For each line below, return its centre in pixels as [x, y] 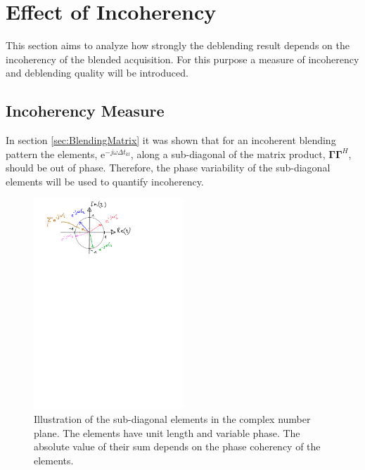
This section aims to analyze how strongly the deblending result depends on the [178, 45]
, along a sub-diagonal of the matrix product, [228, 154]
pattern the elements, [52, 154]
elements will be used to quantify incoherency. [105, 181]
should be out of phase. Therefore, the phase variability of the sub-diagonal [168, 168]
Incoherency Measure [85, 111]
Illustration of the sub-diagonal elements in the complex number [172, 419]
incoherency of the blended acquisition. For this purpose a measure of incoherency [182, 59]
